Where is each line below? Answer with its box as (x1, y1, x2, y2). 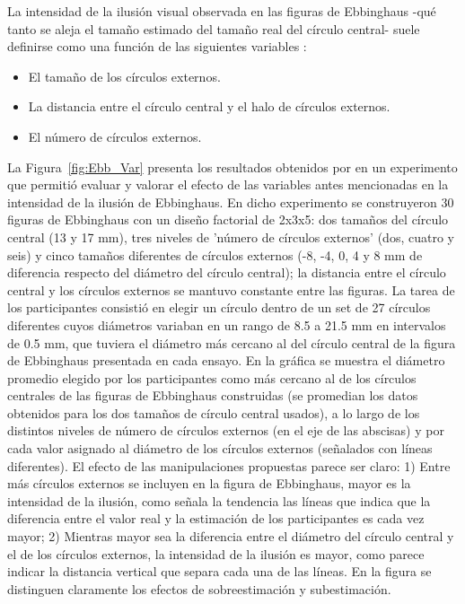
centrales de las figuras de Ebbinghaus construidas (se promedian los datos (7, 386, 418, 405)
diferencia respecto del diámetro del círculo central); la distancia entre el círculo (7, 263, 446, 282)
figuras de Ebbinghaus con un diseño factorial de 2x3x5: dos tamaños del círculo (7, 210, 449, 229)
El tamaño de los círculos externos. (28, 66, 221, 85)
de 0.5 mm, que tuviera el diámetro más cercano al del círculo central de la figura (7, 333, 456, 352)
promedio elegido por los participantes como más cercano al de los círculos (7, 368, 417, 387)
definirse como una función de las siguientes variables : (7, 37, 307, 56)
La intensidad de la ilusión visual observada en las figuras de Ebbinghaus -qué (7, 2, 436, 20)
